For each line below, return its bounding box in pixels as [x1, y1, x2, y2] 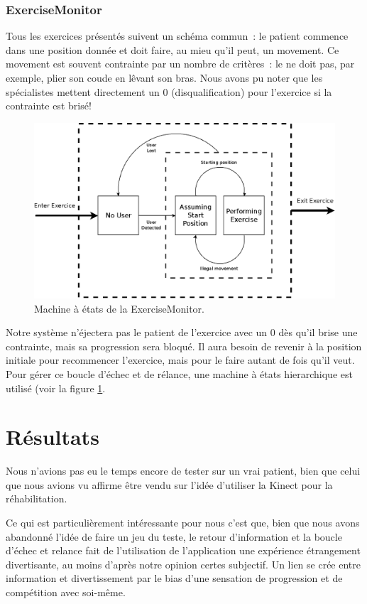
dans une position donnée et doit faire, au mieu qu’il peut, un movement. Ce [6, 42, 339, 57]
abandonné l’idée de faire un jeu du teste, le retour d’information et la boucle [6, 529, 342, 544]
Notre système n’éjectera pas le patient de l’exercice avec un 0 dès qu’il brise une [6, 325, 358, 340]
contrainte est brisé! [6, 98, 92, 113]
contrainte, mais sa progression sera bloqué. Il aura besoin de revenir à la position [6, 338, 362, 353]
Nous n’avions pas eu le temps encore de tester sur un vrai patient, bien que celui [6, 463, 361, 478]
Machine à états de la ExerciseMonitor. [34, 301, 204, 316]
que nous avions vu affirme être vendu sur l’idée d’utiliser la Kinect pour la [6, 477, 333, 492]
